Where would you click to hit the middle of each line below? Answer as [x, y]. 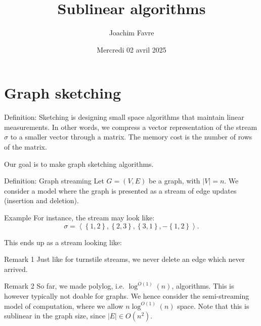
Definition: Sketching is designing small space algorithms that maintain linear [124, 117]
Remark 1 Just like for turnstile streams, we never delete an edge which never [125, 259]
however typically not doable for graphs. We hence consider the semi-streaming [127, 295]
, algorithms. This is [203, 286]
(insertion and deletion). [41, 200]
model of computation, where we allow [64, 306]
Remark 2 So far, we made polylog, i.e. [64, 286]
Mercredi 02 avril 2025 [132, 49]
